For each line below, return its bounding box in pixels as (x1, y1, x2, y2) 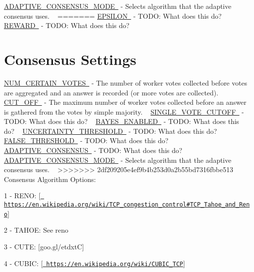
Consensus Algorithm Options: (4, 174, 96, 184)
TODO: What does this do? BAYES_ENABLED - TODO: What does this (4, 116, 239, 126)
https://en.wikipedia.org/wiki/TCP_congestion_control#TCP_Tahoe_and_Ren (4, 201, 250, 209)
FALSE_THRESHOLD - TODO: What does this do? (4, 135, 169, 146)
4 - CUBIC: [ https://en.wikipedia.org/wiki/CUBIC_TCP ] (4, 258, 185, 268)
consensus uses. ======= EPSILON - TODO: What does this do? (4, 10, 222, 21)
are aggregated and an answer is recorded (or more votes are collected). (4, 87, 219, 97)
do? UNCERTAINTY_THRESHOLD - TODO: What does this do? (4, 125, 217, 136)
